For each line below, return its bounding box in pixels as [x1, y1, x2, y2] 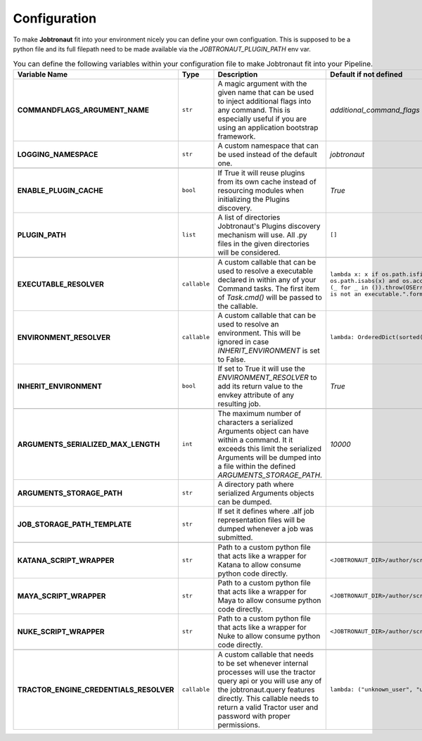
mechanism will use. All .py [217, 229, 307, 239]
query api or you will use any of [217, 676, 322, 685]
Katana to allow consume [217, 559, 302, 569]
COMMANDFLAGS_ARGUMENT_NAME [17, 105, 149, 115]
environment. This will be [217, 328, 301, 338]
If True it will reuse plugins [217, 167, 305, 177]
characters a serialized [217, 417, 293, 427]
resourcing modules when [217, 185, 304, 195]
